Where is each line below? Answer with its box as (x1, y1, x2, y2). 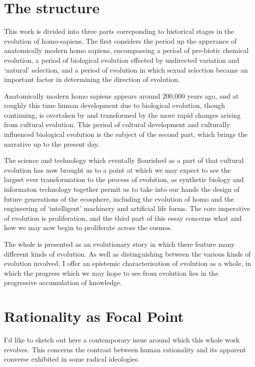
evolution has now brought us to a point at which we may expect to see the (4, 164, 231, 175)
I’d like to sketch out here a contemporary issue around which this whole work (4, 335, 240, 345)
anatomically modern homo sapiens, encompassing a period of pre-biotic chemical (4, 45, 249, 55)
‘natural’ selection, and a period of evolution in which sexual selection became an (4, 64, 248, 75)
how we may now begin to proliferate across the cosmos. (4, 222, 173, 233)
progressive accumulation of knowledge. (4, 277, 122, 288)
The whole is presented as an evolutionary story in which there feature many (4, 239, 235, 249)
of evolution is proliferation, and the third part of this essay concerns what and (4, 212, 242, 223)
